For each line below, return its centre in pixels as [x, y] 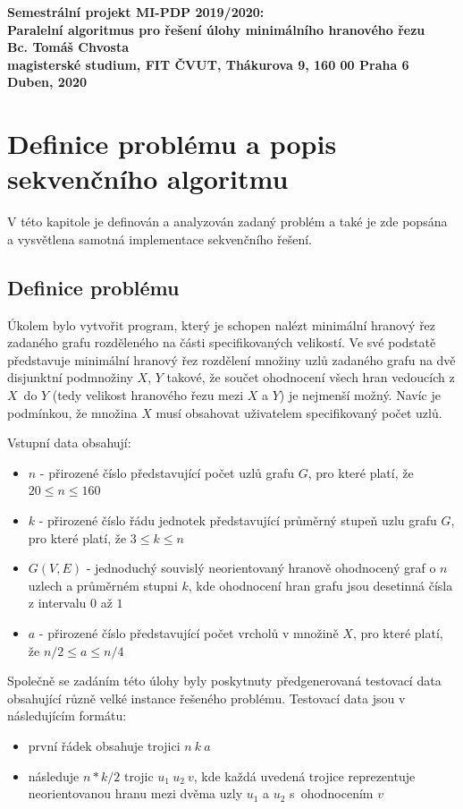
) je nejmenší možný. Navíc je [360, 395]
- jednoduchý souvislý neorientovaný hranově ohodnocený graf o [261, 568]
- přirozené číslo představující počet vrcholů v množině [189, 632]
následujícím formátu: [67, 715]
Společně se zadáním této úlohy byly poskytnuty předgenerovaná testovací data [224, 681]
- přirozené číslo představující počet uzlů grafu [167, 472]
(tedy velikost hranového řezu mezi [148, 395]
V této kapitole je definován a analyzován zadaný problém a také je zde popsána [227, 221]
